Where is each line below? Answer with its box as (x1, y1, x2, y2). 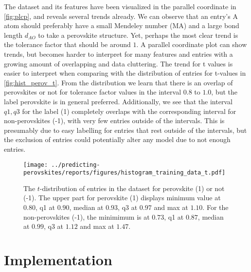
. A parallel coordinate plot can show (136, 39, 247, 49)
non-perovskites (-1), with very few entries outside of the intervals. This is (4, 115, 225, 126)
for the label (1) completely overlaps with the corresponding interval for (22, 106, 236, 116)
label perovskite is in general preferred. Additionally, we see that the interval (4, 96, 233, 106)
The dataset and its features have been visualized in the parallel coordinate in (4, 1, 236, 11)
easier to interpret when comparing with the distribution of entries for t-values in (4, 68, 246, 78)
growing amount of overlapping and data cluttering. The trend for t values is (4, 58, 233, 68)
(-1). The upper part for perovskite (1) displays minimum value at (23, 192, 221, 203)
